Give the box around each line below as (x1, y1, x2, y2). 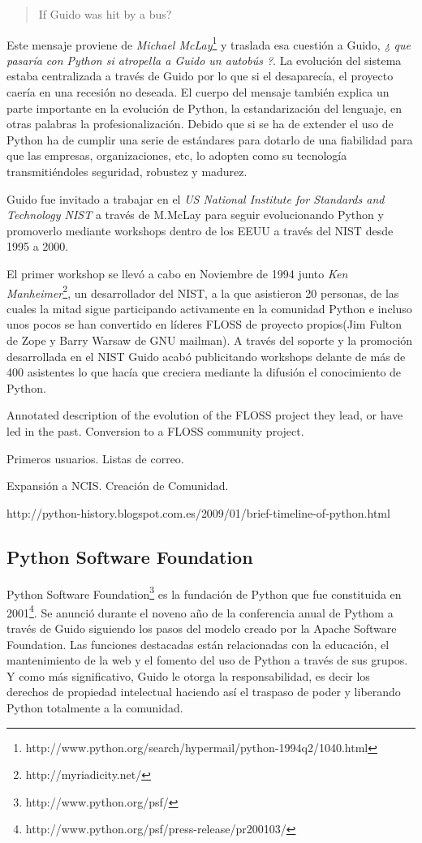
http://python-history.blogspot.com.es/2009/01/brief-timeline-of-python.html (6, 504, 390, 521)
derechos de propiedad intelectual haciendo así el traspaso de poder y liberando (6, 683, 401, 700)
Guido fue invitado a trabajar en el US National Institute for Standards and (6, 190, 385, 207)
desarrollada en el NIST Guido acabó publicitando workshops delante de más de (6, 347, 406, 364)
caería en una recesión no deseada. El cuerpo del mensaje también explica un (6, 84, 390, 101)
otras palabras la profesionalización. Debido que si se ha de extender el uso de (6, 115, 394, 132)
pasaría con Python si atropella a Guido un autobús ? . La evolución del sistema (6, 51, 402, 68)
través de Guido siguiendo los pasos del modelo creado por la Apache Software (6, 620, 397, 637)
